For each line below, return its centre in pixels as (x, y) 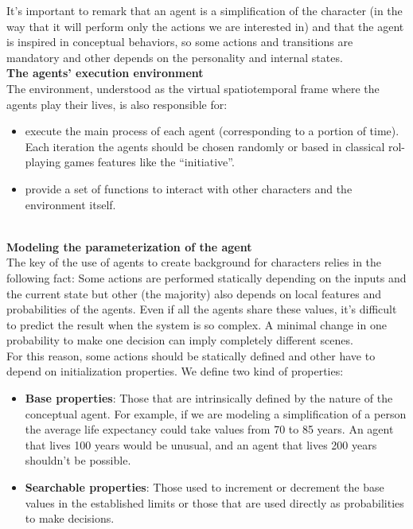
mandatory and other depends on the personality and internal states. (175, 57)
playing (43, 162)
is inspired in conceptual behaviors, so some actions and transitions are (180, 42)
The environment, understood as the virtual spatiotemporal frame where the (193, 88)
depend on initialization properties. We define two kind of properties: (175, 371)
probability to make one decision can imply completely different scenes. (180, 340)
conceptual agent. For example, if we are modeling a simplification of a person (216, 413)
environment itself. (70, 204)
